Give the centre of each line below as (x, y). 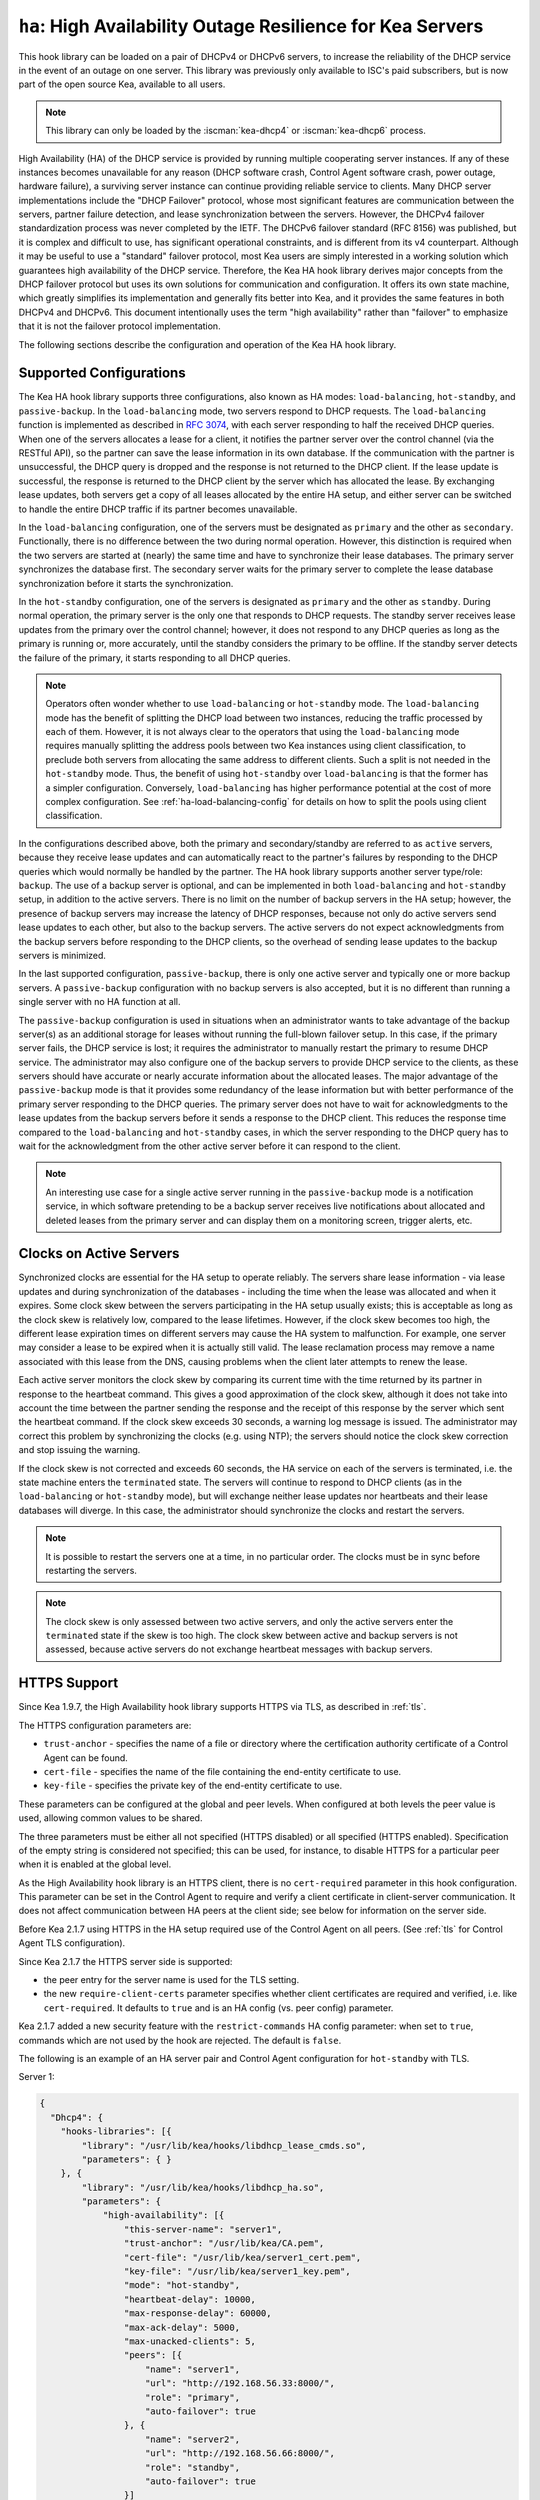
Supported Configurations (102, 373)
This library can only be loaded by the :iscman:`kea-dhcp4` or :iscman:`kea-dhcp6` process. (236, 131)
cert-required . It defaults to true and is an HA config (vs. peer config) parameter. (218, 2007)
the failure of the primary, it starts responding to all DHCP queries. (154, 657)
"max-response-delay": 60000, (197, 2313)
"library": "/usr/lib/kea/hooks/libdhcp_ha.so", (203, 2187)
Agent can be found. (86, 1757)
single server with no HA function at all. (99, 1002)
